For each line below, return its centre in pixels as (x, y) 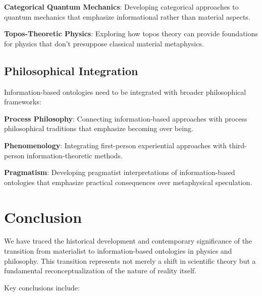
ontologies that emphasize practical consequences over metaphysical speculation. (128, 182)
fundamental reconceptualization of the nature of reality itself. (100, 271)
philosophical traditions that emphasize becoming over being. (99, 128)
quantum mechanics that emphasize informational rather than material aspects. (127, 16)
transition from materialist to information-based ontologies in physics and (118, 251)
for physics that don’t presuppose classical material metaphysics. (104, 43)
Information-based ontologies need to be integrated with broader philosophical (125, 92)
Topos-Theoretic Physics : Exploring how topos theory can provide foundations (131, 34)
